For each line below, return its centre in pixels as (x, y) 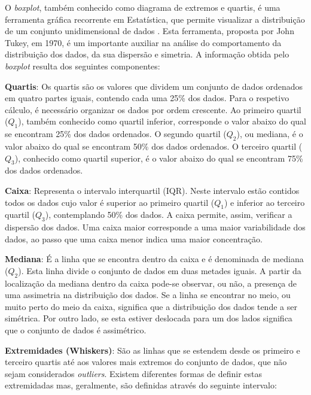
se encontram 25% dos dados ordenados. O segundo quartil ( (116, 134)
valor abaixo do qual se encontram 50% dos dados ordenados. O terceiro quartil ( (154, 146)
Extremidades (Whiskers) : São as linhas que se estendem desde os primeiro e (153, 350)
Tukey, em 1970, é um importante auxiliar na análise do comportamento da (143, 42)
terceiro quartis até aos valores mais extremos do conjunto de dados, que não (146, 362)
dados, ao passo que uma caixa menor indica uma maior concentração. (134, 238)
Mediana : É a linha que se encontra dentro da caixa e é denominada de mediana (154, 259)
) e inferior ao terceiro (264, 202)
